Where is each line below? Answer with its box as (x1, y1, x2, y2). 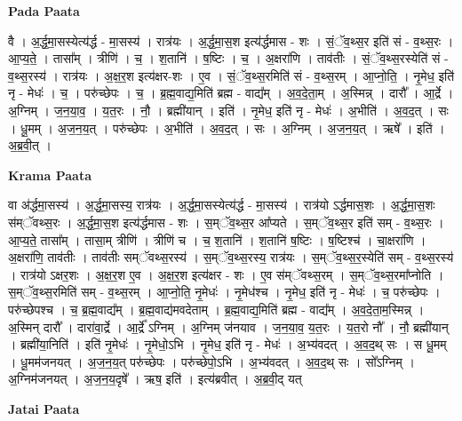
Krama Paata (8, 165, 92, 184)
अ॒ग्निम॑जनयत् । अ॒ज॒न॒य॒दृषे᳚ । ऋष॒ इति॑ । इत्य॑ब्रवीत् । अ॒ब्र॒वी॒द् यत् (8, 369, 302, 388)
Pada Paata (8, 2, 80, 20)
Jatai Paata (8, 399, 80, 417)
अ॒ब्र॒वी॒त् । (8, 136, 52, 155)
